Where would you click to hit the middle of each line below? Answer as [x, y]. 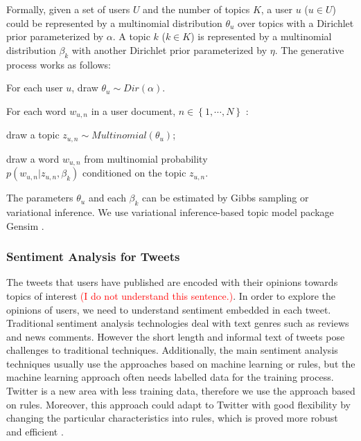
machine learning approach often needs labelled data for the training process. [170, 377]
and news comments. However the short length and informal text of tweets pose [176, 336]
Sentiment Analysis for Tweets [93, 256]
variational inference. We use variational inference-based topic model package [170, 211]
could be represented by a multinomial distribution [114, 22]
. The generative [309, 49]
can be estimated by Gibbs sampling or [226, 198]
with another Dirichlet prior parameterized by [169, 49]
